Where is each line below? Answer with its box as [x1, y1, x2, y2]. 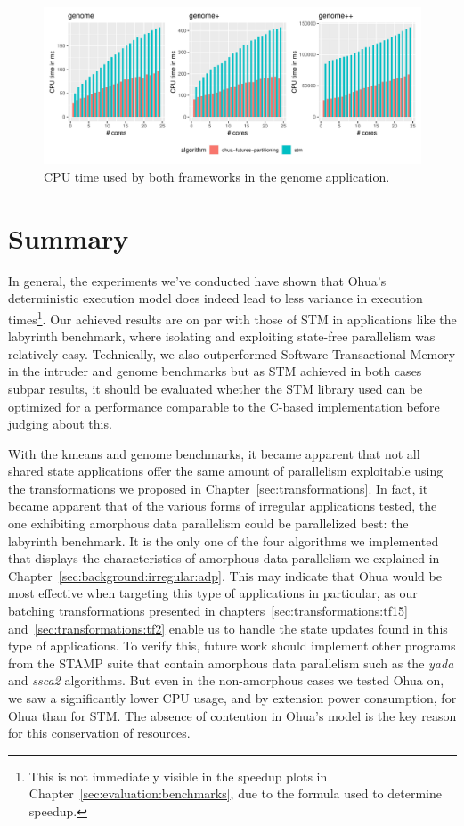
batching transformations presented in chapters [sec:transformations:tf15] [8, 601, 408, 620]
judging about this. [8, 414, 112, 433]
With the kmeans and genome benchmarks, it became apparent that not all [8, 444, 420, 462]
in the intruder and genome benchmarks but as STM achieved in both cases [8, 362, 422, 380]
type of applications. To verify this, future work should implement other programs [8, 636, 456, 655]
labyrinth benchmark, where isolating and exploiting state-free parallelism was [8, 327, 436, 346]
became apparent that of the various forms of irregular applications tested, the [8, 496, 437, 515]
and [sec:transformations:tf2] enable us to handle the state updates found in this [8, 618, 448, 637]
